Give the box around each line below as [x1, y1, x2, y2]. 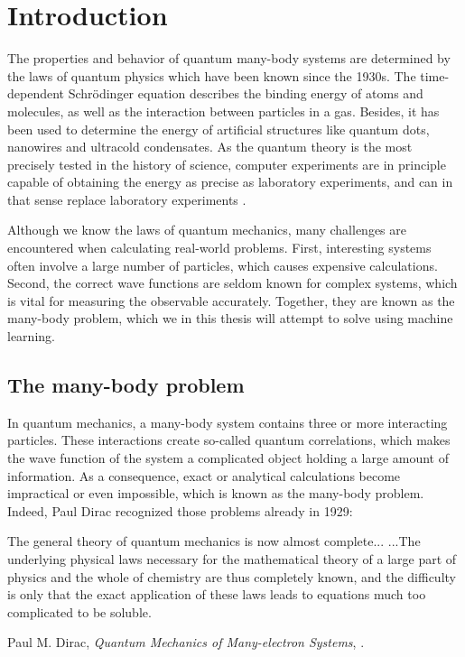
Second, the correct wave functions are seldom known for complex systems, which [7, 273, 458, 292]
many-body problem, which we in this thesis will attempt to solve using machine [7, 309, 453, 328]
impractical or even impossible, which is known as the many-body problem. [7, 484, 424, 503]
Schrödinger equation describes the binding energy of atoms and [68, 84, 423, 103]
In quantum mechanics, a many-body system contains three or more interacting [7, 412, 448, 431]
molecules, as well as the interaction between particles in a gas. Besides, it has [7, 101, 440, 120]
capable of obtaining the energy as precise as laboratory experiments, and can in [7, 172, 453, 191]
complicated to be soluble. [7, 602, 152, 621]
